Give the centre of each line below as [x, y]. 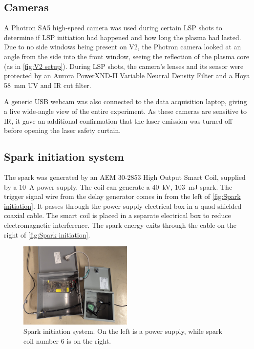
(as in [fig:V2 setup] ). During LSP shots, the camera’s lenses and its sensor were [124, 66]
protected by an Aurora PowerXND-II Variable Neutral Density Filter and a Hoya [127, 76]
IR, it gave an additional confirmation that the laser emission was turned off [118, 120]
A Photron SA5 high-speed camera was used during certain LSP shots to [113, 28]
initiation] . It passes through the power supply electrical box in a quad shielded [123, 206]
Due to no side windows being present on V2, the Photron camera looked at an [123, 47]
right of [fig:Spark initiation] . [47, 234]
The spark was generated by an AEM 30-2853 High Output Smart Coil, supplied [125, 177]
